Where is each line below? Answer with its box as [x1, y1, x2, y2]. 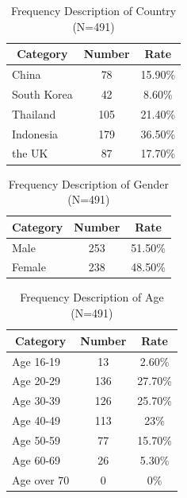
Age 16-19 [12, 352, 61, 369]
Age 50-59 [12, 431, 61, 448]
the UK [12, 145, 48, 161]
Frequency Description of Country [10, 2, 177, 18]
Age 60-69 [12, 451, 61, 468]
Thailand [12, 105, 56, 122]
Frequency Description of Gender [8, 175, 169, 192]
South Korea [12, 85, 73, 102]
